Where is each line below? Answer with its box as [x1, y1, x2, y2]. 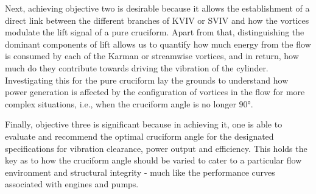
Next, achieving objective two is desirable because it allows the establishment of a [5, 2, 310, 14]
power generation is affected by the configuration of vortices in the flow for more [5, 85, 305, 98]
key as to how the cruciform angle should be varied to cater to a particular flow [5, 154, 302, 167]
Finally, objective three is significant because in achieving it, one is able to [5, 118, 283, 131]
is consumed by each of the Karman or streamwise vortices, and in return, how [5, 49, 299, 62]
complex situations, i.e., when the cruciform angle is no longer [5, 97, 236, 110]
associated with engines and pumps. [5, 178, 139, 190]
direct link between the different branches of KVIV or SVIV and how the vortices [5, 13, 309, 26]
